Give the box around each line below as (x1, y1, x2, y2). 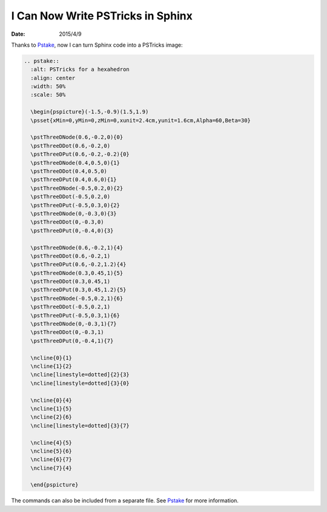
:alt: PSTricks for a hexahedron (30, 66, 130, 73)
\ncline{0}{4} (30, 397, 73, 404)
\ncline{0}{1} (30, 354, 73, 361)
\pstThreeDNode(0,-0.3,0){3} (30, 210, 117, 217)
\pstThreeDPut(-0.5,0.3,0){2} (30, 202, 121, 208)
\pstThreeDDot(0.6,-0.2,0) (30, 142, 111, 149)
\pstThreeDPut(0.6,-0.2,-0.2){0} (30, 151, 130, 158)
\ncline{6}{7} (30, 456, 73, 463)
